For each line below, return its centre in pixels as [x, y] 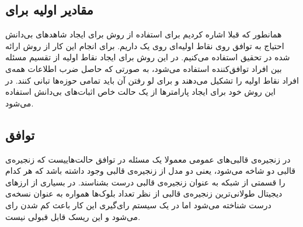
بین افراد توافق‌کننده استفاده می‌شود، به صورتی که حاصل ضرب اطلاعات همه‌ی [144, 68]
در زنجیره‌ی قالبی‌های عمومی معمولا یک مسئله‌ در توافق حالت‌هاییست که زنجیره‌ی [148, 159]
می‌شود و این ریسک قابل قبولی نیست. [73, 216]
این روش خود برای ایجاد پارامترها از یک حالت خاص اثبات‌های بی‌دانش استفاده [140, 92]
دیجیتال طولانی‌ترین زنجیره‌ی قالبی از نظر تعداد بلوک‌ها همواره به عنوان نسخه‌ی [144, 193]
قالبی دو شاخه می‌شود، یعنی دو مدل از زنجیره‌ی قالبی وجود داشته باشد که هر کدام [150, 171]
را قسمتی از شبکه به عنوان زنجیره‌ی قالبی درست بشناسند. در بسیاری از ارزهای [145, 182]
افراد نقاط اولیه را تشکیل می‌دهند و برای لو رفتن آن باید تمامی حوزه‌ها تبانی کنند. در [152, 80]
